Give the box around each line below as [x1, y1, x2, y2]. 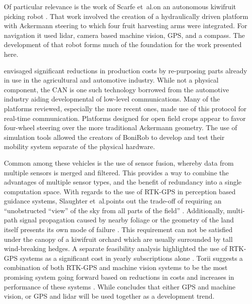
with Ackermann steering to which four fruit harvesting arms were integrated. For [4, 20, 247, 31]
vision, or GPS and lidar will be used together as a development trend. [4, 291, 215, 301]
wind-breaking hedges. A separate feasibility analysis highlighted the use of [4, 243, 227, 253]
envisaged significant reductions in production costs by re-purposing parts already [4, 65, 247, 75]
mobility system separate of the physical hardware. [4, 141, 155, 152]
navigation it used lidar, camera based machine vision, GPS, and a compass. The [4, 30, 245, 40]
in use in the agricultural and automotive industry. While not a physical [4, 75, 218, 85]
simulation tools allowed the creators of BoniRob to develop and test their [4, 132, 225, 142]
